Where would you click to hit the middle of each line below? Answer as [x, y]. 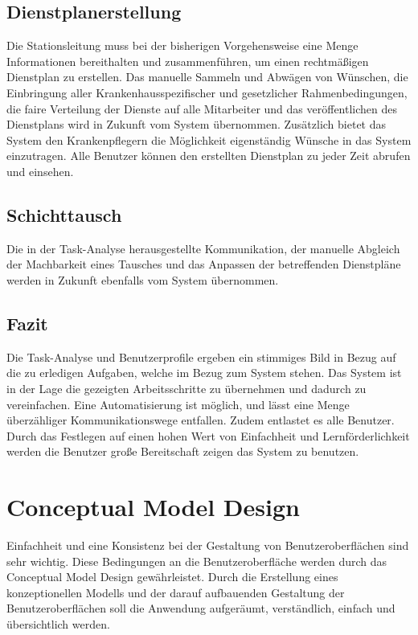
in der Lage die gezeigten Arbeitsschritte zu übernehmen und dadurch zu [186, 388]
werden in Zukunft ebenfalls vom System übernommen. [143, 279]
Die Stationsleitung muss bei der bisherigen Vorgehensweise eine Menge [182, 45]
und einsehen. [40, 171]
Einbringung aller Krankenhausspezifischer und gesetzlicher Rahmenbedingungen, [207, 92]
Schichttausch [64, 214]
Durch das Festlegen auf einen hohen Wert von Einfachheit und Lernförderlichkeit [208, 435]
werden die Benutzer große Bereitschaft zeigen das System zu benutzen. [183, 451]
